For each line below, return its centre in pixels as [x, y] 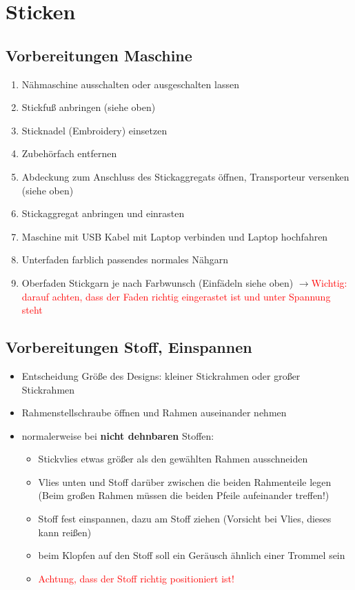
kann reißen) [65, 532]
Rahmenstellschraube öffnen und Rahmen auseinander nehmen [154, 413]
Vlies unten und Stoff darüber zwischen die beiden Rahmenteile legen [185, 481]
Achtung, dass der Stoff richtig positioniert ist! [136, 578]
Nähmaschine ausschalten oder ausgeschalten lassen [130, 84]
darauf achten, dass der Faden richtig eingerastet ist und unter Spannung [176, 296]
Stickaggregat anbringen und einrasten [103, 213]
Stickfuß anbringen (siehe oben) [89, 107]
